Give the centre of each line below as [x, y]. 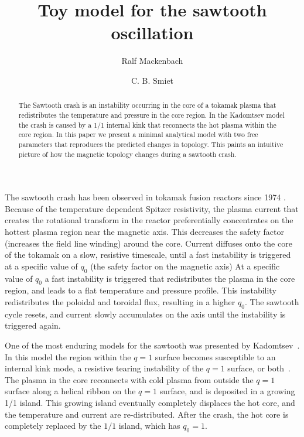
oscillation [152, 33]
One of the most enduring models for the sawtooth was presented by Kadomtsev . [152, 345]
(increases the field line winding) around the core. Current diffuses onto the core [148, 243]
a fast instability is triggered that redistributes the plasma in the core [170, 278]
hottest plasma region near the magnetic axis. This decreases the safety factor [145, 232]
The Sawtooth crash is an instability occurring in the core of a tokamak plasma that [147, 105]
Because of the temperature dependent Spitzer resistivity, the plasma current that [152, 208]
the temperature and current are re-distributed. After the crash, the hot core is [147, 414]
